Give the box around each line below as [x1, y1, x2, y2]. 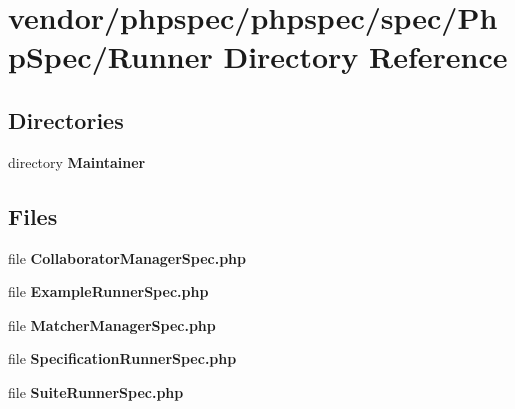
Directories [8, 104, 124, 135]
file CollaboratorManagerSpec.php [8, 247, 246, 268]
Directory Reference [223, 36, 508, 77]
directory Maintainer [8, 151, 146, 172]
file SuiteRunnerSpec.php [8, 381, 184, 402]
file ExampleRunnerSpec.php [8, 281, 209, 302]
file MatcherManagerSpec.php [8, 314, 216, 335]
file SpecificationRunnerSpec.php [8, 348, 237, 369]
